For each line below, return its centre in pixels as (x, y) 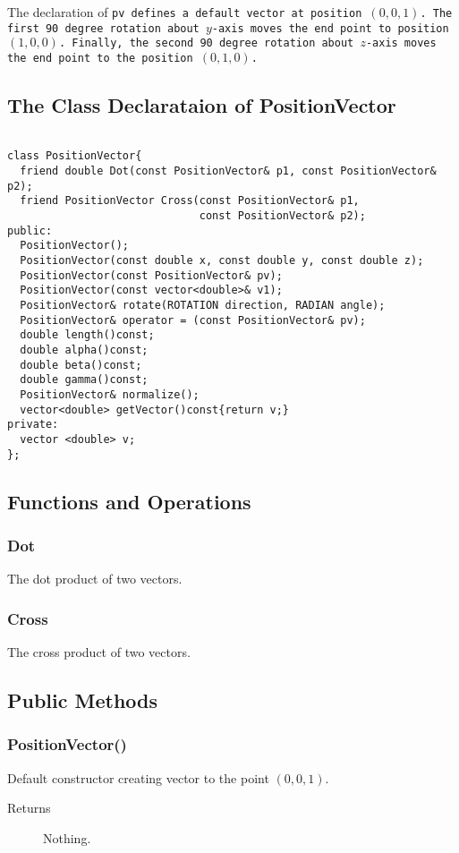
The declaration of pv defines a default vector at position (185, 12)
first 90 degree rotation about (103, 28)
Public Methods (83, 700)
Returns (29, 808)
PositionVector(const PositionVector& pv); (151, 275)
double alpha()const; (84, 350)
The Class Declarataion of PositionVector (202, 105)
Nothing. (67, 837)
